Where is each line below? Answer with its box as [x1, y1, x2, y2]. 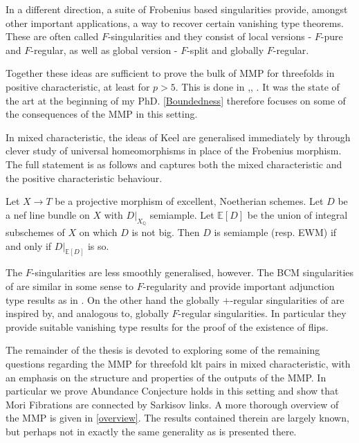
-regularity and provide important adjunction [142, 278, 335, 293]
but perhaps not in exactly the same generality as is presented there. [6, 424, 297, 438]
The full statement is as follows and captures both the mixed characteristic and [6, 156, 342, 171]
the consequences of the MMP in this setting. [6, 107, 198, 121]
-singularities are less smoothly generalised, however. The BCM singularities [31, 265, 354, 280]
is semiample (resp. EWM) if [214, 224, 337, 239]
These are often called [6, 29, 99, 44]
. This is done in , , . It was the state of [175, 79, 340, 93]
